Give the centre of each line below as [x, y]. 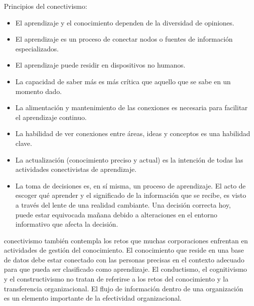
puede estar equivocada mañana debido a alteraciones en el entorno [116, 214]
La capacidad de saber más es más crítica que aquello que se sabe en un [123, 81]
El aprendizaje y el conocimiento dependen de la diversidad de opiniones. [125, 22]
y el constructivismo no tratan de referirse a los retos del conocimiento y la [116, 279]
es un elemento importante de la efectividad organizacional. [93, 298]
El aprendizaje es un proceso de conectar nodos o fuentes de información [124, 39]
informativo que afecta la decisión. [67, 224]
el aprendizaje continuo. [51, 117]
